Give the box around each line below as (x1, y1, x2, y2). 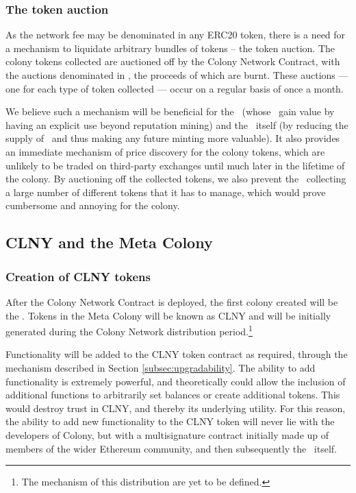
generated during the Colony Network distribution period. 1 (5, 322, 253, 338)
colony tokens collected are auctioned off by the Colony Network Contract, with (5, 54, 340, 69)
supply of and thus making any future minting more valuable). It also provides (5, 131, 340, 145)
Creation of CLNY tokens (5, 267, 151, 285)
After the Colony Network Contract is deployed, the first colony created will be (5, 294, 338, 309)
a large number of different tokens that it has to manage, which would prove (5, 184, 326, 199)
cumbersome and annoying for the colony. (5, 198, 180, 213)
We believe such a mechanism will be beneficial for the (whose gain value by (5, 104, 335, 119)
